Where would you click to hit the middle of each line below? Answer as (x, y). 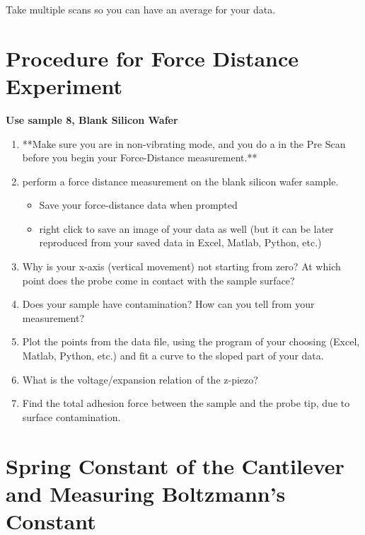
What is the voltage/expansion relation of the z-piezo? (140, 379)
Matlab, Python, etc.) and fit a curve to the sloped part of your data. (173, 356)
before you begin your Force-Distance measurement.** (140, 157)
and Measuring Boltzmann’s (146, 493)
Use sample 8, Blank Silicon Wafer (92, 119)
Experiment (64, 85)
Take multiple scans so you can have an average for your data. (141, 9)
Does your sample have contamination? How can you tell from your (168, 304)
